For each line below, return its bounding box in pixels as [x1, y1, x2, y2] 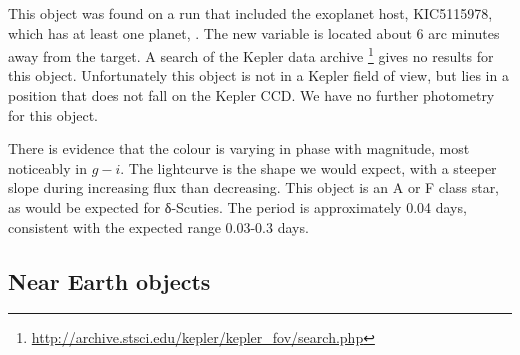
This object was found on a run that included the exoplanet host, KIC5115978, [8, 3, 493, 23]
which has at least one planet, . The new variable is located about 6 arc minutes [8, 22, 500, 43]
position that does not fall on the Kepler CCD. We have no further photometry [8, 85, 495, 106]
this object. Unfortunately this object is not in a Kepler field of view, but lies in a [8, 65, 509, 86]
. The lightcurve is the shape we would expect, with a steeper [120, 157, 497, 178]
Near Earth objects [8, 265, 211, 296]
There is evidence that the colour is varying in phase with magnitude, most [8, 138, 470, 159]
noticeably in [8, 157, 87, 178]
